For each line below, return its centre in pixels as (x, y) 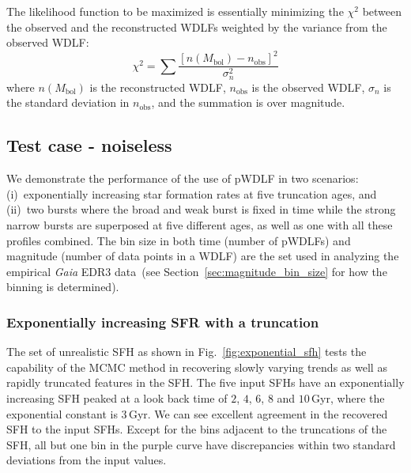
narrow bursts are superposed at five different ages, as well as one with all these (200, 224)
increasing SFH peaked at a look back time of (117, 397)
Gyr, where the (348, 397)
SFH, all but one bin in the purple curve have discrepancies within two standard (201, 444)
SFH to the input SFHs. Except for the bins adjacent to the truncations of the (197, 429)
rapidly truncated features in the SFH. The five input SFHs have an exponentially (205, 382)
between (382, 11)
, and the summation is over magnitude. (248, 102)
